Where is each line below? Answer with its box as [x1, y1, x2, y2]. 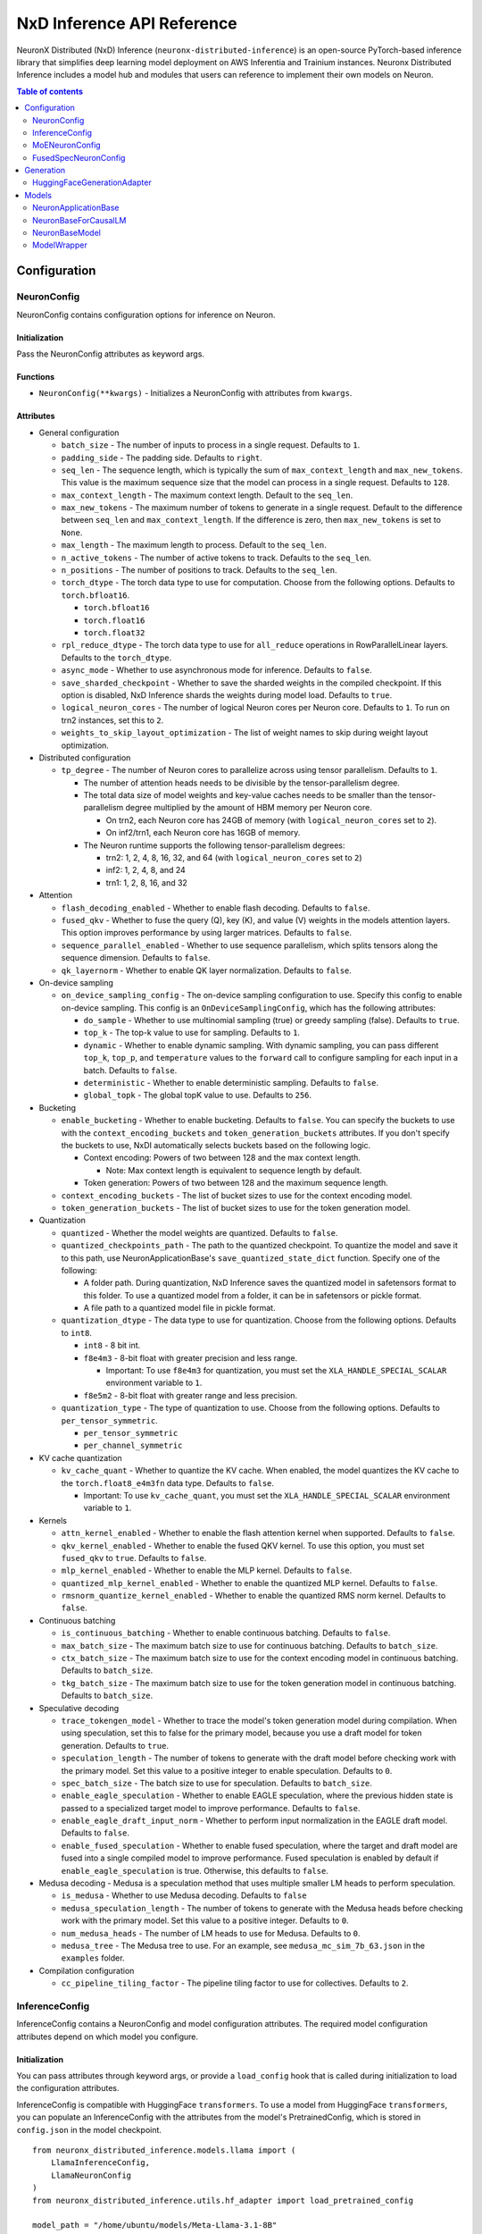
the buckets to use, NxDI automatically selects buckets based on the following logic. [61, 1140, 371, 1150]
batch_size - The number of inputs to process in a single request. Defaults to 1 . [61, 440, 361, 450]
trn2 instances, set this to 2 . [61, 715, 164, 726]
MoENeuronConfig [32, 139, 102, 151]
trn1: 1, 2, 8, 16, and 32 [105, 877, 187, 888]
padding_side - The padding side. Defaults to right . [61, 452, 262, 463]
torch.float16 [83, 615, 145, 626]
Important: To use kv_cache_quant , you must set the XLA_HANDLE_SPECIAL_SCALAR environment [83, 1490, 451, 1500]
